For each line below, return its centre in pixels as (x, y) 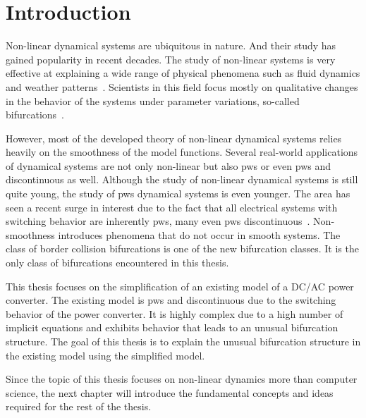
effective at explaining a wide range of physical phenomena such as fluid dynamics (183, 73)
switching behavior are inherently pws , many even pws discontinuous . (158, 221)
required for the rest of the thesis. (79, 406)
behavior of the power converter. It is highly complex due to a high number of (175, 313)
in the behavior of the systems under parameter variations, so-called (153, 100)
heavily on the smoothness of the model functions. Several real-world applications (182, 152)
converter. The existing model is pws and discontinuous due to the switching (171, 300)
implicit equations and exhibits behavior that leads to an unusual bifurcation (172, 327)
